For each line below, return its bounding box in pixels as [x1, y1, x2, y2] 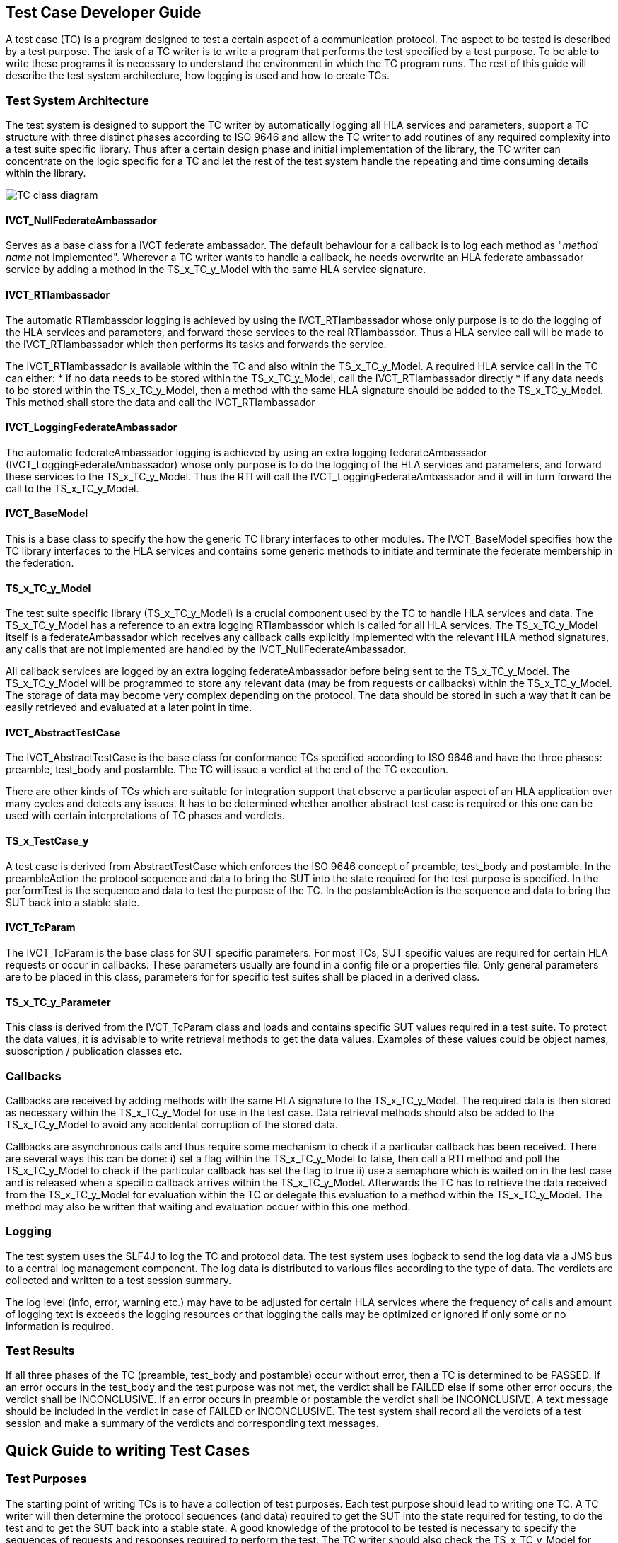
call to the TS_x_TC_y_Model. [6, 482, 139, 495]
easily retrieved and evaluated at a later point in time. [6, 701, 252, 714]
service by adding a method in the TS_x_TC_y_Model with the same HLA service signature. [6, 263, 426, 276]
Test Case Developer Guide [6, 4, 202, 21]
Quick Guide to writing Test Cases [6, 1441, 250, 1460]
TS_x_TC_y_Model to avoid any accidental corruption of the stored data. [6, 1118, 339, 1131]
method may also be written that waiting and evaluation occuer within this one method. [6, 1200, 411, 1213]
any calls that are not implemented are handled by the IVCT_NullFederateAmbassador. [6, 643, 407, 656]
